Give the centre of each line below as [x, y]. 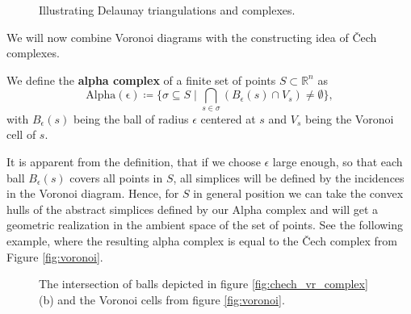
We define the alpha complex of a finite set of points [141, 80]
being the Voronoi [349, 118]
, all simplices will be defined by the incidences [289, 177]
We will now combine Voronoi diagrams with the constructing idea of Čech [192, 37]
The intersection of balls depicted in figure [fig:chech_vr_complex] [203, 284]
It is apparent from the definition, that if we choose [134, 161]
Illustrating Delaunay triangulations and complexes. [167, 10]
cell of [21, 134]
